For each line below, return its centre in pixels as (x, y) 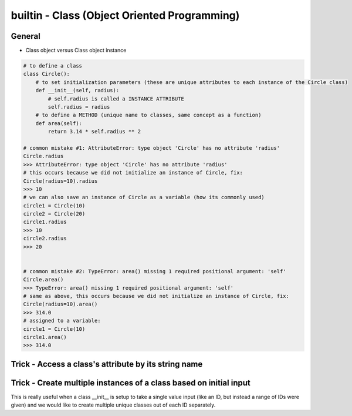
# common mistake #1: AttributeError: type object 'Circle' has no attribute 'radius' (152, 148)
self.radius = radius (79, 107)
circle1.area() (45, 337)
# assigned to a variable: (62, 321)
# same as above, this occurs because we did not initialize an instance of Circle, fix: (156, 296)
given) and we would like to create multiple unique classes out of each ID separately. (113, 405)
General (26, 36)
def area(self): (59, 123)
